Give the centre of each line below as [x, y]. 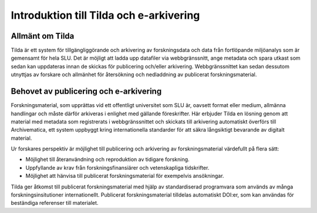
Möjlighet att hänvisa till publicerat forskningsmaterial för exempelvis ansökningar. [125, 176]
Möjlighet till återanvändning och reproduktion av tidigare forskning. [108, 159]
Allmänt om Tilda [43, 36]
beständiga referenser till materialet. [55, 203]
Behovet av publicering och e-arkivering [86, 92]
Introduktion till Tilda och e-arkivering [105, 15]
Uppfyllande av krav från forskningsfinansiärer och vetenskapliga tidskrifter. [117, 167]
